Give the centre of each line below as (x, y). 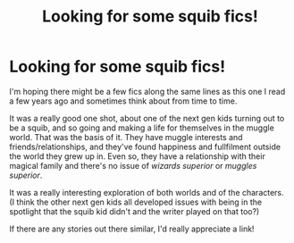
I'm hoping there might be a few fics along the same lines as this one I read (147, 91)
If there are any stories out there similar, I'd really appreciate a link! (132, 229)
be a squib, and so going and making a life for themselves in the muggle (142, 128)
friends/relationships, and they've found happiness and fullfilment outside (145, 147)
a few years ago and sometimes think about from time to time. (123, 101)
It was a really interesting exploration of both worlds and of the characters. (147, 192)
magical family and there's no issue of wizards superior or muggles (133, 165)
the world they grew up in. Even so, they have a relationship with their (137, 156)
